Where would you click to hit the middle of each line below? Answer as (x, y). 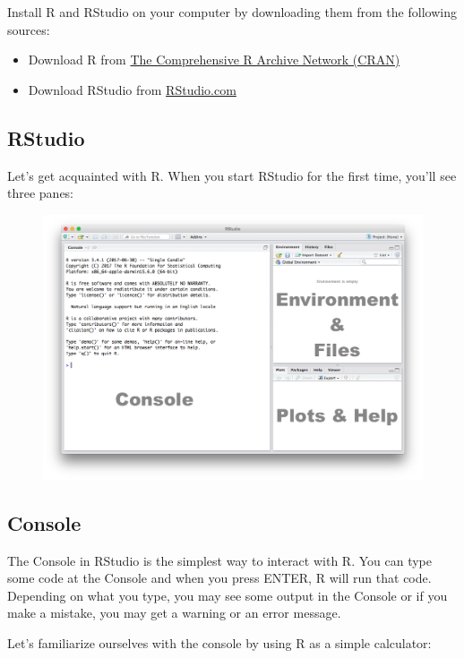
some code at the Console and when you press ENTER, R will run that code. (219, 578)
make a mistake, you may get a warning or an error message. (174, 613)
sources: (29, 29)
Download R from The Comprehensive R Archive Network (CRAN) (214, 60)
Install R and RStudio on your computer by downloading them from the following (232, 12)
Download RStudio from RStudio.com (132, 89)
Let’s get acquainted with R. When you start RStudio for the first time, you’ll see (232, 175)
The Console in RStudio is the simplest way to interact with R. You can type (219, 560)
